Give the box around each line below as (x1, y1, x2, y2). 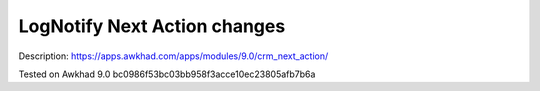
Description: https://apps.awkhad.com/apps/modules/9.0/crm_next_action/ (18, 50, 329, 62)
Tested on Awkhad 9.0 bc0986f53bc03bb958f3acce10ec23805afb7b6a (18, 68, 316, 80)
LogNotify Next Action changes (18, 15, 286, 37)
